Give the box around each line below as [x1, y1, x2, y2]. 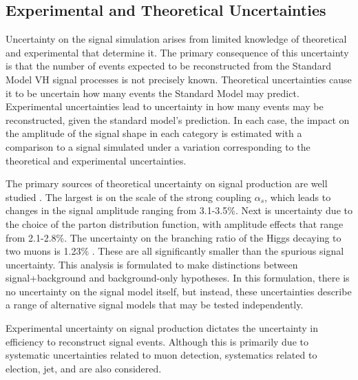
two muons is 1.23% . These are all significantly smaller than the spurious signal [6, 244, 344, 258]
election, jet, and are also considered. [6, 361, 162, 375]
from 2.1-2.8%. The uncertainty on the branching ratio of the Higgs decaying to [6, 230, 341, 244]
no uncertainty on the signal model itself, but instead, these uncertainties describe [6, 284, 352, 298]
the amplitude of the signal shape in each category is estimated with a [6, 126, 302, 140]
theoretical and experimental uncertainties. [6, 153, 187, 167]
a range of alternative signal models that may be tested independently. [6, 297, 304, 312]
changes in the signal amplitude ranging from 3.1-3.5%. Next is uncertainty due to [6, 203, 352, 218]
